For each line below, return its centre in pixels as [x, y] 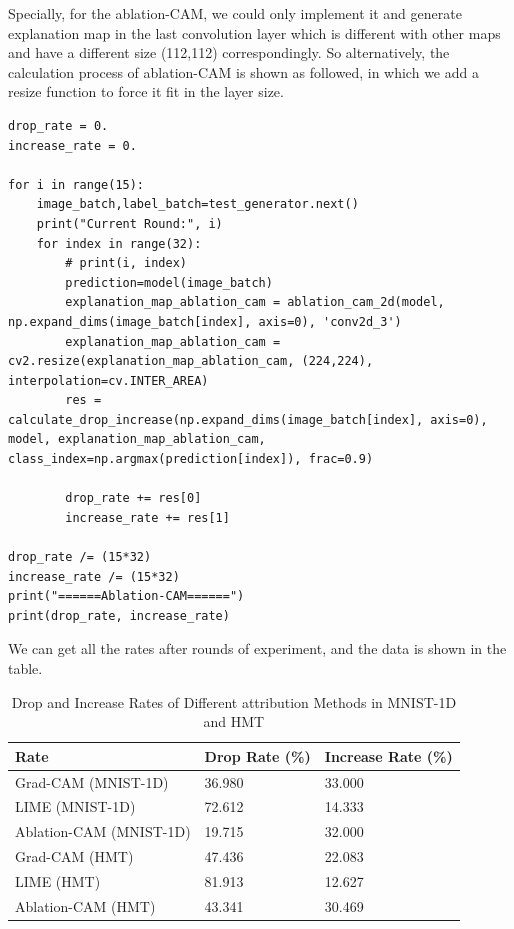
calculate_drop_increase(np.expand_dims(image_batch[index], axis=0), [248, 419]
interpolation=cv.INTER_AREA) [108, 380]
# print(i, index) [126, 263]
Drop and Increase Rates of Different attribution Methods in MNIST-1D [234, 701]
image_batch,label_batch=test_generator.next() [197, 204]
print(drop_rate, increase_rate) [119, 615]
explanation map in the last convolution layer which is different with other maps [254, 32]
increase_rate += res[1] [147, 517]
